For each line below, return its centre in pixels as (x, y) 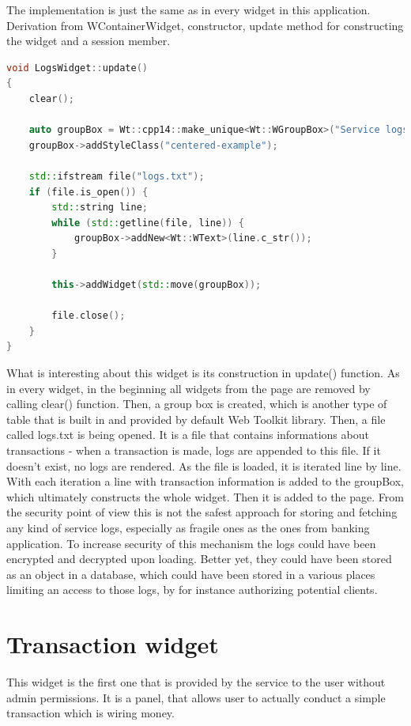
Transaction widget (113, 644)
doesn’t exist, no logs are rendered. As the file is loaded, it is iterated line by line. (204, 465)
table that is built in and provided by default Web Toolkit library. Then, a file (196, 419)
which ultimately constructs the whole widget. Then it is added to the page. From (205, 496)
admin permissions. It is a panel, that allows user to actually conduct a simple (196, 697)
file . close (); (89, 316)
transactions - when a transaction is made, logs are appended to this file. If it (194, 450)
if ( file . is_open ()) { (89, 192)
